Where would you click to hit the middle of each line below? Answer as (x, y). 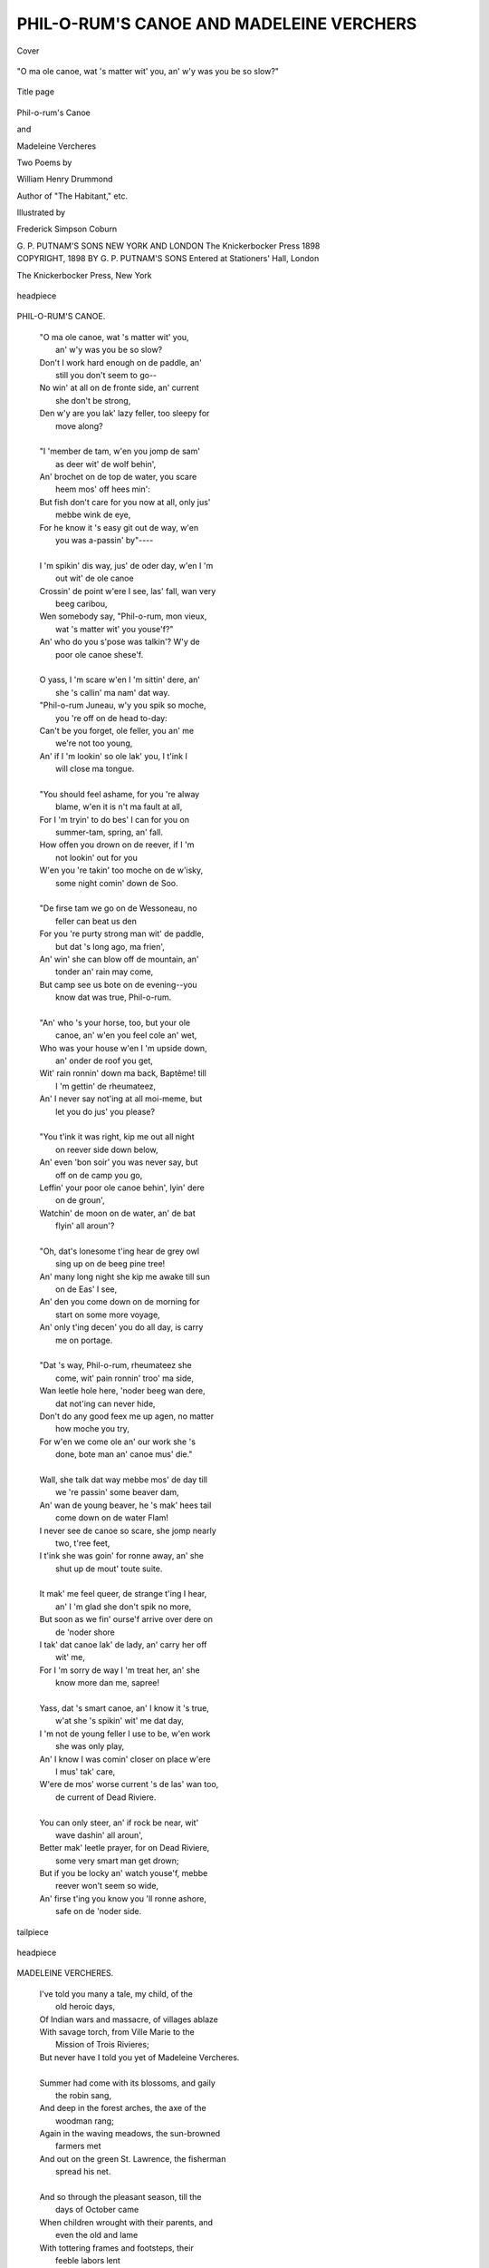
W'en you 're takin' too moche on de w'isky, (121, 870)
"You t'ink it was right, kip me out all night (117, 1137)
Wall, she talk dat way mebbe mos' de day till (124, 1480)
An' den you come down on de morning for (120, 1302)
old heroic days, (86, 2007)
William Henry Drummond (65, 179)
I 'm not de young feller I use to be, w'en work (125, 1734)
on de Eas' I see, (86, 1289)
